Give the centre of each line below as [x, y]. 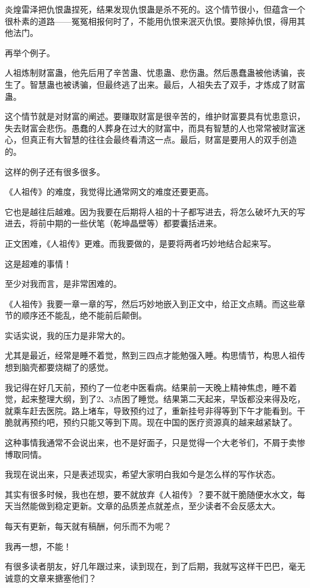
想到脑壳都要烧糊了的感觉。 [59, 367]
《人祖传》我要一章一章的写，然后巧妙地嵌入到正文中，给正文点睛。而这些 [151, 303]
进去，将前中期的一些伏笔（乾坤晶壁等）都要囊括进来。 [113, 223]
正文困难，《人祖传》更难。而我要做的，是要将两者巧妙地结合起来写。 [140, 243]
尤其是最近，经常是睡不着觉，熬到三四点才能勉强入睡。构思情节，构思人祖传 [155, 355]
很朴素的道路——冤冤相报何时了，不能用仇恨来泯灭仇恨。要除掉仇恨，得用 [151, 21]
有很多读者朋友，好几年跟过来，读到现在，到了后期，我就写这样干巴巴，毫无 [155, 566]
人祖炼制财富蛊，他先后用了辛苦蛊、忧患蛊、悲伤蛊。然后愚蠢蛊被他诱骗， [151, 73]
